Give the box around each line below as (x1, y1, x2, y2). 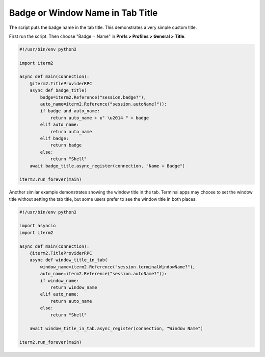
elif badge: (40, 136, 69, 141)
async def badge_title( (29, 88, 87, 93)
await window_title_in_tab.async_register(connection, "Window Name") (29, 326, 204, 332)
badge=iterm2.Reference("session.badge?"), (40, 95, 147, 100)
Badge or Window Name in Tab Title (9, 7, 158, 18)
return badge (50, 143, 82, 148)
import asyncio (19, 223, 56, 229)
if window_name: (40, 278, 79, 284)
